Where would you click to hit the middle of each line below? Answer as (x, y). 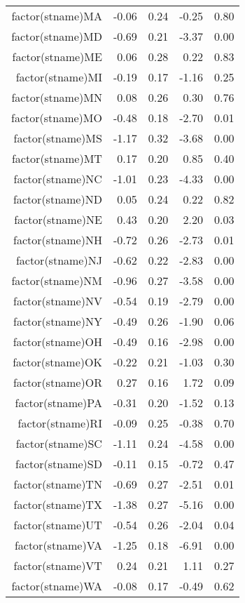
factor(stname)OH (57, 342)
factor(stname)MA (57, 16)
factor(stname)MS (58, 138)
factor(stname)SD (59, 464)
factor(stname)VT (58, 565)
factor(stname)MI (59, 77)
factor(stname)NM (57, 280)
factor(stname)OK (57, 362)
